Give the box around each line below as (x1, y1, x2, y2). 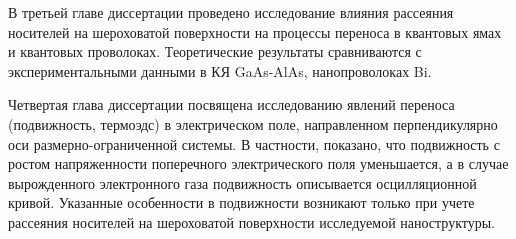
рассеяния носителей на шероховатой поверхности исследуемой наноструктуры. (8, 211, 496, 232)
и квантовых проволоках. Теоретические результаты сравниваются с (8, 41, 422, 62)
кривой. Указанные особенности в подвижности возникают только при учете (8, 192, 475, 213)
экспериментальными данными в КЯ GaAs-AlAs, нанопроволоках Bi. (8, 60, 432, 81)
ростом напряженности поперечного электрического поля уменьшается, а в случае (8, 153, 509, 174)
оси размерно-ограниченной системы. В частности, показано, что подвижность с (8, 133, 500, 154)
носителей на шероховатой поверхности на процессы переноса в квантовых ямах (8, 21, 502, 42)
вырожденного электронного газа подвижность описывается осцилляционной (8, 172, 477, 193)
